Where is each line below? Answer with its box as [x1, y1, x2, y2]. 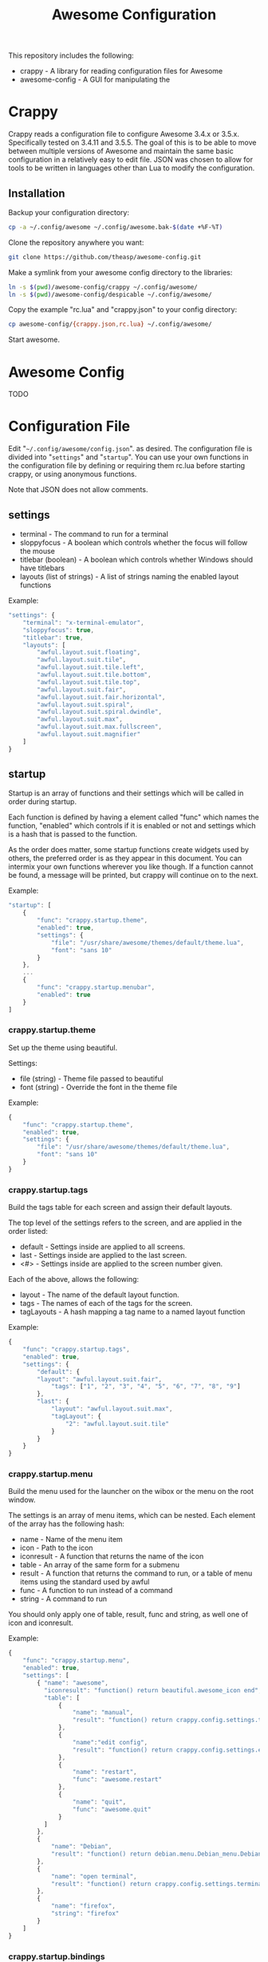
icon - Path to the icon [19, 1543, 93, 1553]
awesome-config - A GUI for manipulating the [19, 74, 171, 85]
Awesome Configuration [51, 6, 217, 24]
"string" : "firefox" [50, 1910, 120, 1918]
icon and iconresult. [8, 1618, 73, 1628]
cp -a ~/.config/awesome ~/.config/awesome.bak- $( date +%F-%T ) [8, 222, 223, 231]
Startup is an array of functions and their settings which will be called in [8, 788, 244, 798]
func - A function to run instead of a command [19, 1586, 173, 1596]
